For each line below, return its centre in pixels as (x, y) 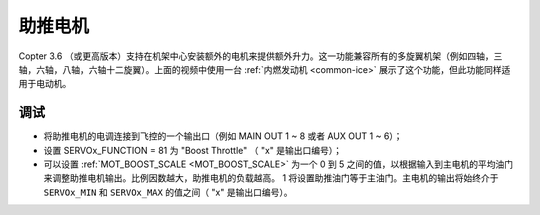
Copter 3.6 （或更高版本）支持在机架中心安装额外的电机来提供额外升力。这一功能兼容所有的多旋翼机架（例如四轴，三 (260, 56)
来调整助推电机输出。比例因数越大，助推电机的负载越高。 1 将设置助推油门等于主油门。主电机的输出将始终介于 (271, 178)
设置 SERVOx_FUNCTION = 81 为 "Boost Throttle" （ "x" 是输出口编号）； (193, 150)
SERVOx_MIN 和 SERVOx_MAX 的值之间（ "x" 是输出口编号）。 (168, 192)
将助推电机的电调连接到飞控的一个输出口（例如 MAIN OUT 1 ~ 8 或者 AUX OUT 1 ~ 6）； (223, 136)
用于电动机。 (45, 84)
